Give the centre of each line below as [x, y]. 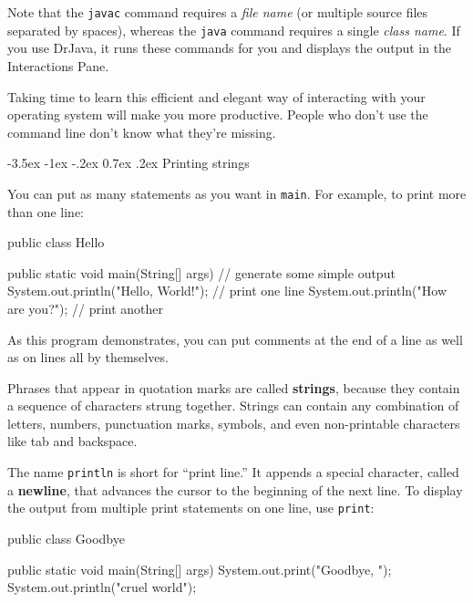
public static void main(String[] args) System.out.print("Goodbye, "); [200, 569]
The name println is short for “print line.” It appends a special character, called [233, 472]
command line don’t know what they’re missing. [142, 132]
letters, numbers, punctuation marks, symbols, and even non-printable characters [234, 423]
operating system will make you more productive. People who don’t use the [218, 114]
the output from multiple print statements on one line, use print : [191, 508]
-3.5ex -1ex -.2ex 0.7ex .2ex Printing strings [129, 163]
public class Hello [56, 242]
